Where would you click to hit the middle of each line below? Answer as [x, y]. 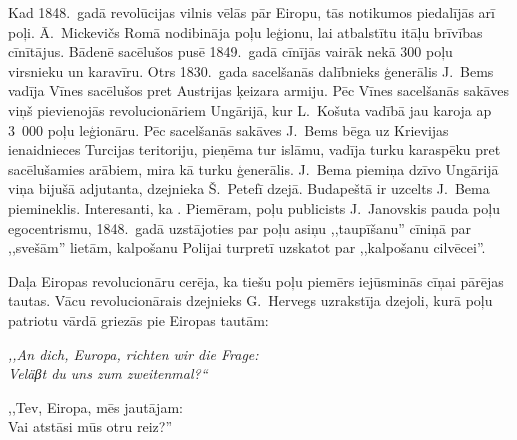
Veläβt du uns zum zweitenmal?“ [108, 373]
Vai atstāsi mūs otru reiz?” [90, 426]
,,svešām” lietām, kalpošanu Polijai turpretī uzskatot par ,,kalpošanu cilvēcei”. [247, 247]
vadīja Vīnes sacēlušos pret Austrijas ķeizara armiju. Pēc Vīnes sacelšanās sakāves [258, 90]
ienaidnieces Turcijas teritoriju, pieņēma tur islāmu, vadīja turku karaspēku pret [254, 149]
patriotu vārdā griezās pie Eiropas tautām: [138, 319]
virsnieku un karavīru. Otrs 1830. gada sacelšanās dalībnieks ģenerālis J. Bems [251, 70]
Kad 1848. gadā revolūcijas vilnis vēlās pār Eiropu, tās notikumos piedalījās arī [251, 12]
